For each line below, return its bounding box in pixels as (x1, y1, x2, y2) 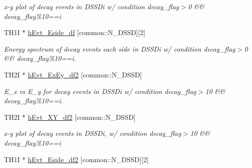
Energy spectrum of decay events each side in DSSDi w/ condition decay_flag (4, 43, 235, 54)
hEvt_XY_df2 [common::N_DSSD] (28, 112, 136, 122)
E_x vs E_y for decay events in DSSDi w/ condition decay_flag (4, 86, 196, 96)
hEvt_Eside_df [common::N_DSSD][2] (28, 27, 146, 37)
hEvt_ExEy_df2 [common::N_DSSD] (28, 69, 142, 79)
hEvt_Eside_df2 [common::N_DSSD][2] (28, 154, 149, 164)
